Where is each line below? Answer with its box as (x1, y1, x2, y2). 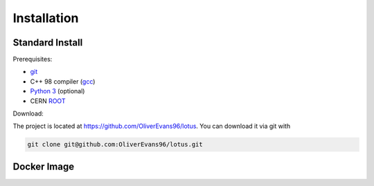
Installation (12, 10, 79, 26)
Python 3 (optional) (30, 87, 85, 95)
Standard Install (12, 37, 83, 48)
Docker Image (12, 160, 75, 172)
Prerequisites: (12, 55, 53, 64)
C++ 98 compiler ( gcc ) (30, 77, 96, 86)
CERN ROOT (30, 97, 66, 105)
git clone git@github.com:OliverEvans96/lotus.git (27, 140, 204, 149)
